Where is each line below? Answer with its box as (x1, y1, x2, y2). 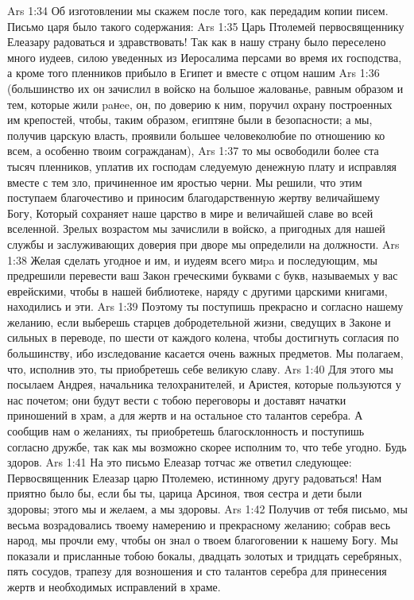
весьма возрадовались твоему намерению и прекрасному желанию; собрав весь (7, 516, 391, 532)
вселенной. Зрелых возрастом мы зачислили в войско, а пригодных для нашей (7, 220, 385, 237)
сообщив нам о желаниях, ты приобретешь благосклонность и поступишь (7, 423, 365, 439)
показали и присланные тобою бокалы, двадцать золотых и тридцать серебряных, (7, 547, 402, 563)
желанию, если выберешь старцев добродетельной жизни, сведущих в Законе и (7, 313, 391, 330)
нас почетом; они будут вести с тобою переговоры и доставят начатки (7, 391, 346, 408)
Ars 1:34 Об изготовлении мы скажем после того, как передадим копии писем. (7, 2, 389, 18)
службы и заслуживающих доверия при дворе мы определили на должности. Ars (7, 235, 400, 252)
